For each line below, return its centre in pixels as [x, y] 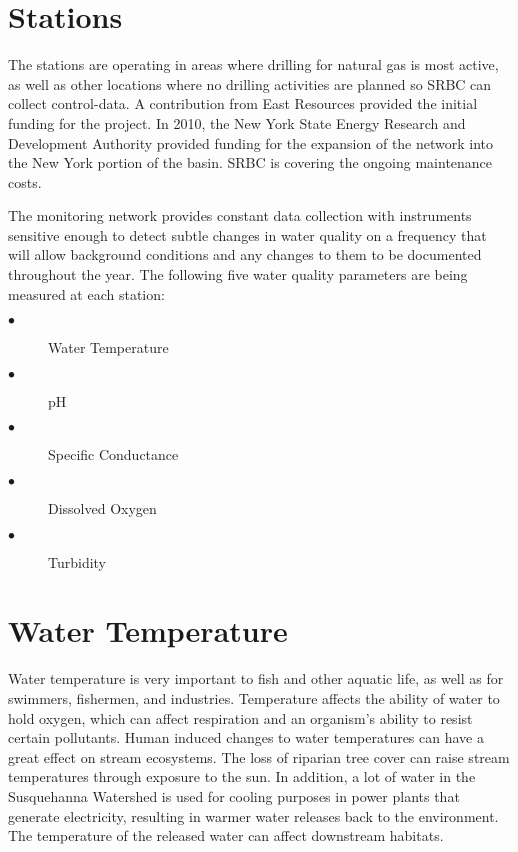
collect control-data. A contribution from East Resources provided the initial [243, 103]
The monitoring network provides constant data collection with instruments [240, 215]
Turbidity [77, 561]
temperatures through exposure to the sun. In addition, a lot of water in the [242, 776]
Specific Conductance [113, 454]
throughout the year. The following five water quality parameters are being [238, 274]
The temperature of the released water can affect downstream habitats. [226, 835]
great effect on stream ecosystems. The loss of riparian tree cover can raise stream [259, 756]
